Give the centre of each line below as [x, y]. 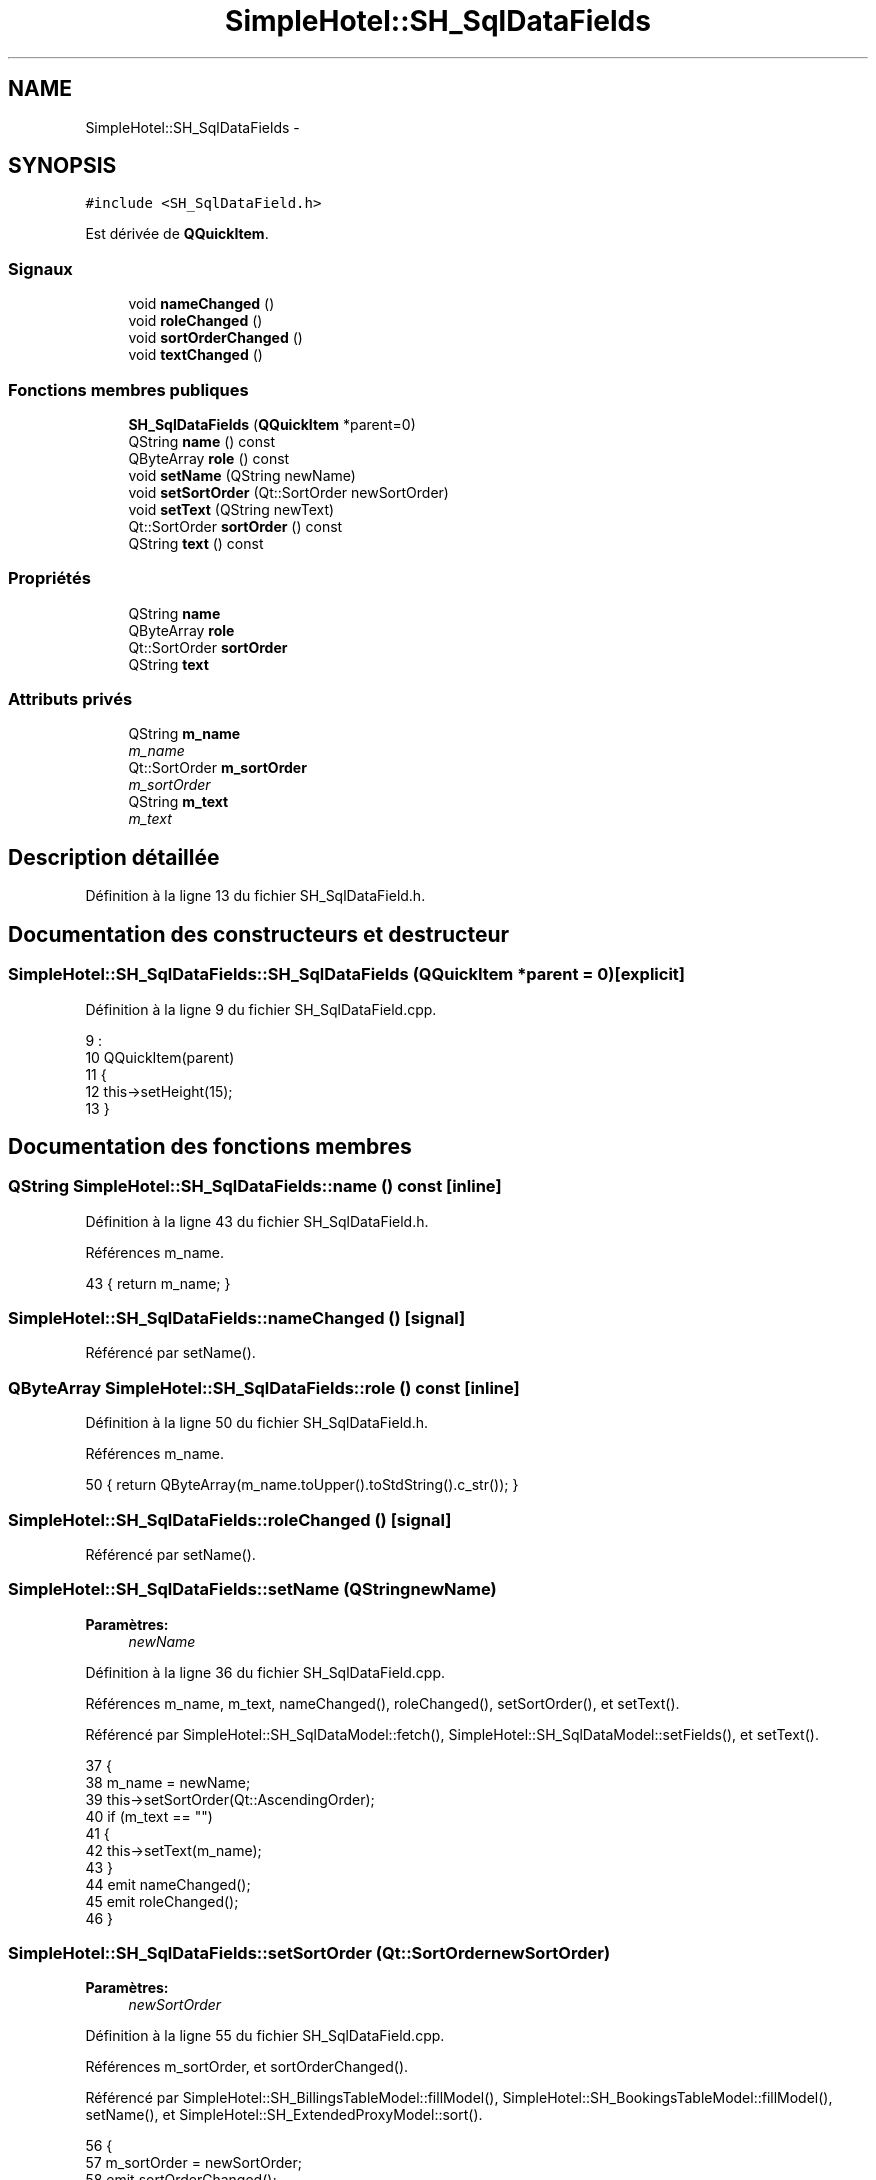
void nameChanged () [201, 304]
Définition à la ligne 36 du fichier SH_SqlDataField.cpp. [265, 1672]
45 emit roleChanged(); [162, 1901]
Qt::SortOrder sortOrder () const [235, 526]
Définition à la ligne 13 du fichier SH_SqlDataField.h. [255, 896]
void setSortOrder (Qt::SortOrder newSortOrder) [288, 492]
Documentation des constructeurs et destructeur [259, 934]
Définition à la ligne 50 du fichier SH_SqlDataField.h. [256, 1423]
